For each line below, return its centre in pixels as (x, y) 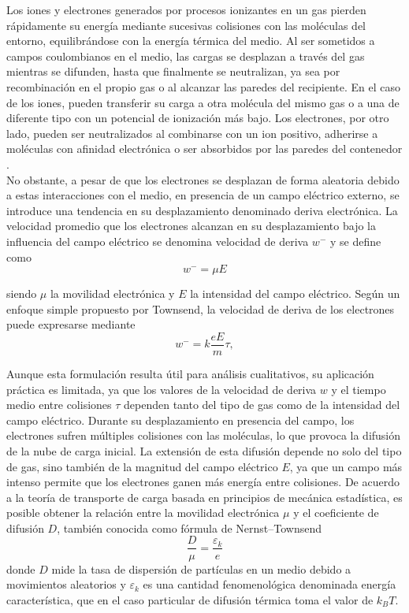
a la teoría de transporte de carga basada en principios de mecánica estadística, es (204, 497)
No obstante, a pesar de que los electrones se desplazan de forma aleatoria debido (203, 179)
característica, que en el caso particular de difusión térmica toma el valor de (190, 599)
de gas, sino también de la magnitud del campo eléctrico (142, 466)
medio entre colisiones (59, 405)
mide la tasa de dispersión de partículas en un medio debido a (201, 568)
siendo (22, 293)
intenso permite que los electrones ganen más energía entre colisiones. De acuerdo (203, 482)
